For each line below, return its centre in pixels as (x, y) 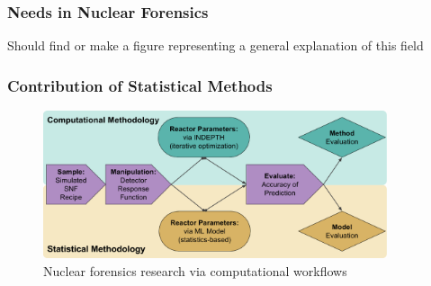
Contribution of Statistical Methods (140, 85)
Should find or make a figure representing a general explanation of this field (215, 45)
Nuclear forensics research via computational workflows (195, 270)
